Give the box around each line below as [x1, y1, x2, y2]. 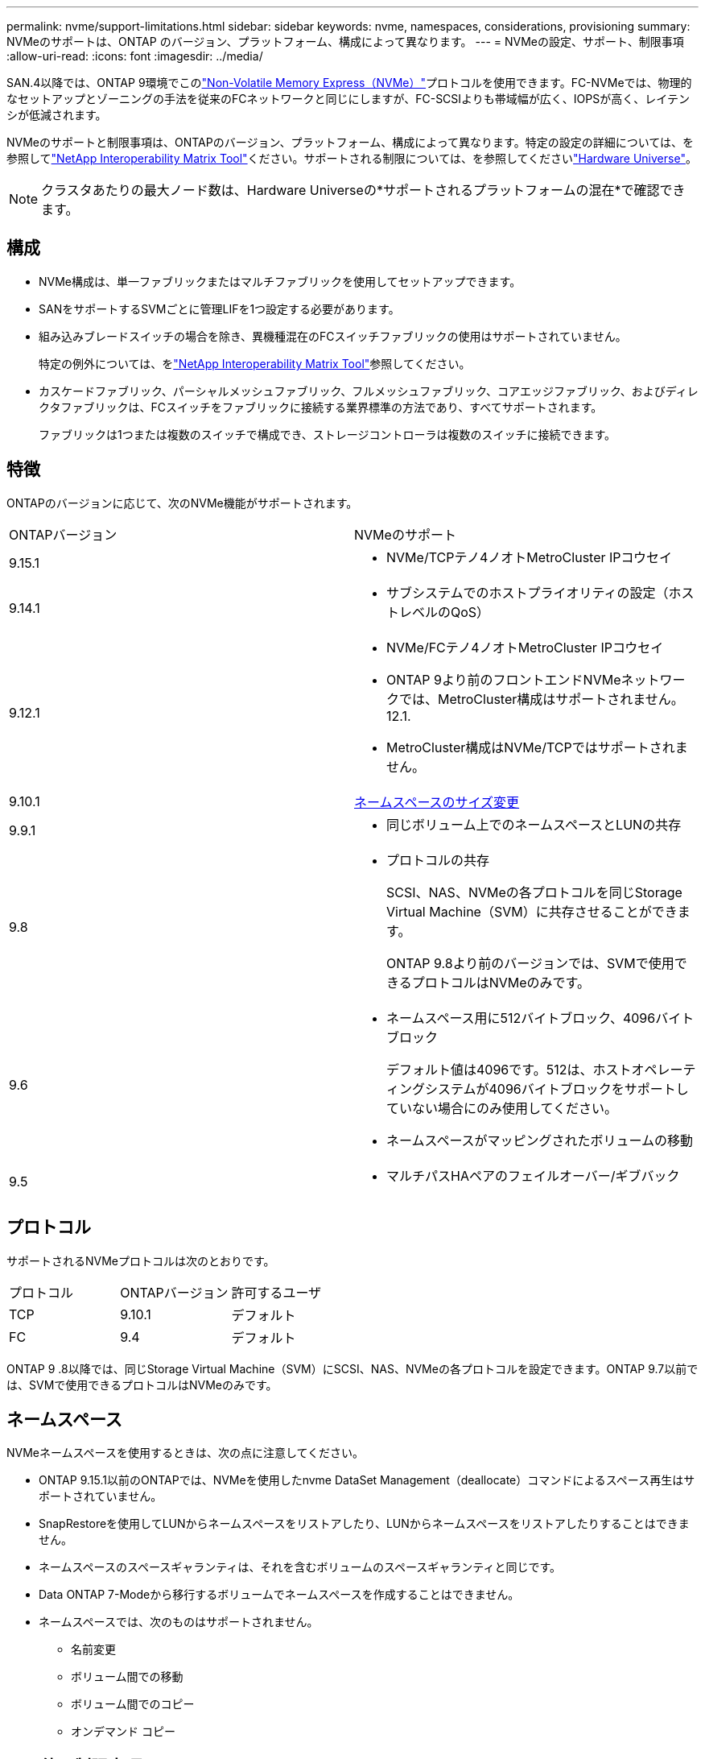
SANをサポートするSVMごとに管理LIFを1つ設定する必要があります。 [39, 301, 400, 316]
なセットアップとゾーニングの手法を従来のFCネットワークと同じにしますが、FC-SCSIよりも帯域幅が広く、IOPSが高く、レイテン [6, 92, 690, 106]
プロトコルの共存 [386, 851, 490, 868]
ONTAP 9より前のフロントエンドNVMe [386, 671, 621, 688]
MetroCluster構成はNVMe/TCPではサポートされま [386, 739, 688, 755]
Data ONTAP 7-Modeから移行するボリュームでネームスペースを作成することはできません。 [39, 1587, 520, 1602]
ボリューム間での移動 [71, 1670, 183, 1684]
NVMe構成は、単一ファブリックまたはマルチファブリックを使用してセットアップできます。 [39, 274, 522, 288]
